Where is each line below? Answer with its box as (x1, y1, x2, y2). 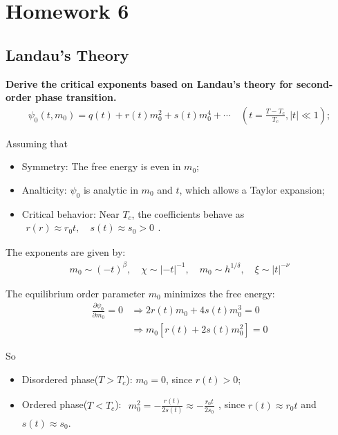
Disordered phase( (21, 371, 99, 386)
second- (297, 76, 333, 91)
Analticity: (21, 182, 67, 196)
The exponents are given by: (6, 245, 126, 259)
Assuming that (6, 136, 68, 150)
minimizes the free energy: (164, 286, 275, 300)
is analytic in (83, 182, 138, 196)
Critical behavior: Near (21, 206, 120, 221)
